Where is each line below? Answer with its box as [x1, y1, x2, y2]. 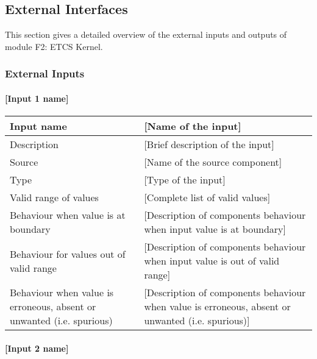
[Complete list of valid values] [144, 190, 271, 205]
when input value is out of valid [144, 254, 280, 268]
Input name [10, 119, 67, 133]
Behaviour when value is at [10, 208, 126, 222]
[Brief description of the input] [144, 137, 274, 152]
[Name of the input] [144, 119, 241, 133]
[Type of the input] [144, 172, 226, 187]
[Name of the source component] [144, 155, 282, 169]
